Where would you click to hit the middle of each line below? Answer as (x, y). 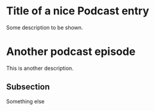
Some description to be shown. (45, 27)
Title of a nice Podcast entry (78, 11)
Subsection (28, 87)
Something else (25, 101)
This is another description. (40, 68)
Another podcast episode (71, 52)
